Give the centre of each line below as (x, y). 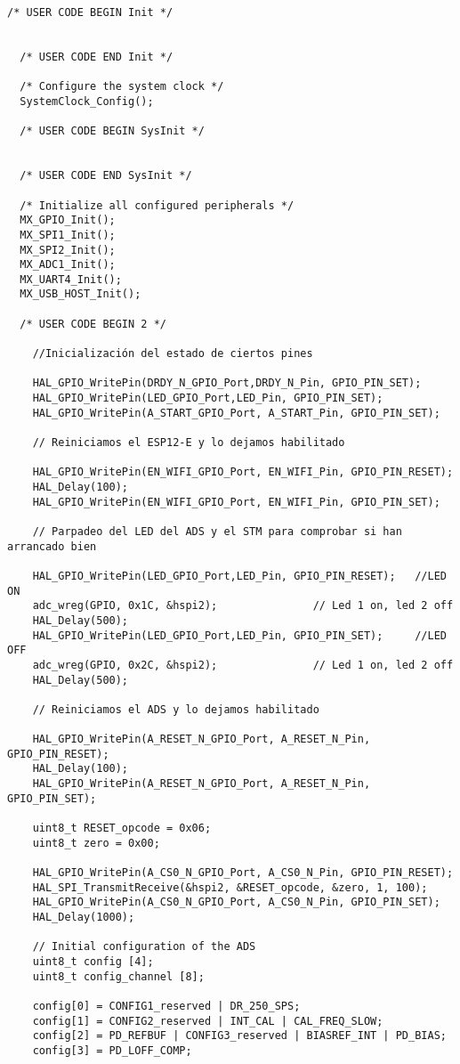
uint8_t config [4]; (93, 962)
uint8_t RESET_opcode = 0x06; (122, 828)
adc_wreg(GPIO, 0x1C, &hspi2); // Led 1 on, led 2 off (243, 606)
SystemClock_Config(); (87, 101)
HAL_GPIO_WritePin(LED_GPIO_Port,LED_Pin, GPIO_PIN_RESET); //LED (239, 576)
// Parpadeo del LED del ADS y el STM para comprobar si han (217, 531)
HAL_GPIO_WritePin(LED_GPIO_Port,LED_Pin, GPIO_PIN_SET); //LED (239, 635)
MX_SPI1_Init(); (68, 235)
